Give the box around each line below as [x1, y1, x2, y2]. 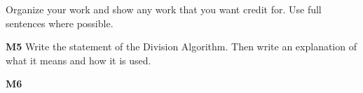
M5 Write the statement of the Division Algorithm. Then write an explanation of [6, 39, 357, 54]
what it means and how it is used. [6, 52, 151, 67]
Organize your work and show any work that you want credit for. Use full [6, 2, 322, 16]
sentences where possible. [6, 15, 114, 30]
